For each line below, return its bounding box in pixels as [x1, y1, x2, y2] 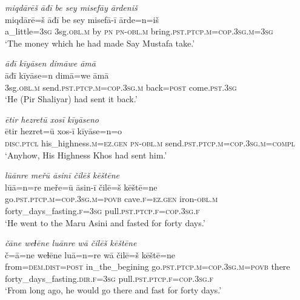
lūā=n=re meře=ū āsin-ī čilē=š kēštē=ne [5, 180, 158, 193]
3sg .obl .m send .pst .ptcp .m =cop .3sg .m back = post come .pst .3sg [5, 80, 237, 93]
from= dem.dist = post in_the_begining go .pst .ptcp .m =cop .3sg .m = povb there [5, 260, 290, 273]
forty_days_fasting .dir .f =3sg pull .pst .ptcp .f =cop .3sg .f [5, 272, 214, 284]
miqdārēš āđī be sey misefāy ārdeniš [5, 1, 138, 13]
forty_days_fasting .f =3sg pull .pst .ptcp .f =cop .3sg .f [5, 204, 200, 217]
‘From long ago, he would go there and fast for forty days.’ [5, 284, 222, 296]
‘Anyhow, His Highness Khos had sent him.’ [5, 148, 167, 161]
